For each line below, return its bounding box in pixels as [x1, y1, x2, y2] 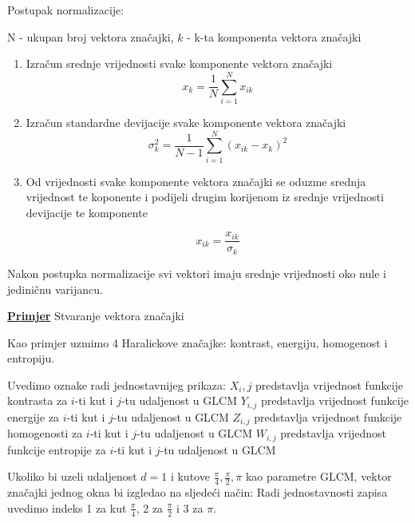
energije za [7, 408, 59, 425]
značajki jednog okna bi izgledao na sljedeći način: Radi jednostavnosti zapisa [7, 484, 388, 501]
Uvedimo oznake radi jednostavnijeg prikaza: [7, 376, 226, 393]
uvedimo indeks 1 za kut [7, 499, 127, 516]
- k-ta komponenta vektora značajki [187, 28, 362, 45]
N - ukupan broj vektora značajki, [7, 28, 174, 45]
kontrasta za [7, 392, 68, 409]
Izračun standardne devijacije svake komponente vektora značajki [26, 113, 346, 130]
